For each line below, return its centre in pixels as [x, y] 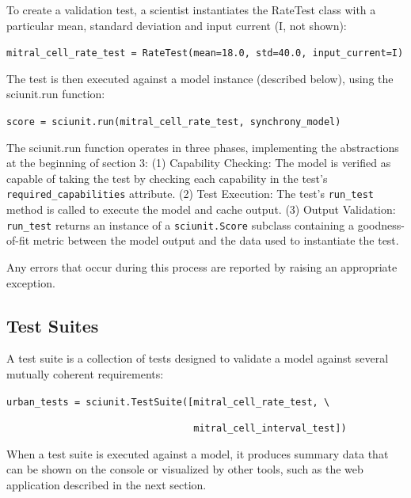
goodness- [381, 224]
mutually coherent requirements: [85, 373]
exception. [31, 282]
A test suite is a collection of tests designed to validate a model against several [198, 358]
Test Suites [53, 325]
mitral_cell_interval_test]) [270, 429]
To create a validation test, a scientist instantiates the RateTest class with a [191, 10]
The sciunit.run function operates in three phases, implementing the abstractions [203, 147]
